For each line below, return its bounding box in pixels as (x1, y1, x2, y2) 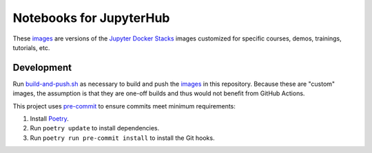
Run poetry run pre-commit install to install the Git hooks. (30, 134, 215, 142)
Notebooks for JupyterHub (12, 10, 170, 25)
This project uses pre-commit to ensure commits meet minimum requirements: (12, 102, 236, 110)
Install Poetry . (30, 115, 69, 123)
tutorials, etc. (12, 43, 50, 51)
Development (12, 62, 72, 73)
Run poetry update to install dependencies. (30, 124, 160, 132)
